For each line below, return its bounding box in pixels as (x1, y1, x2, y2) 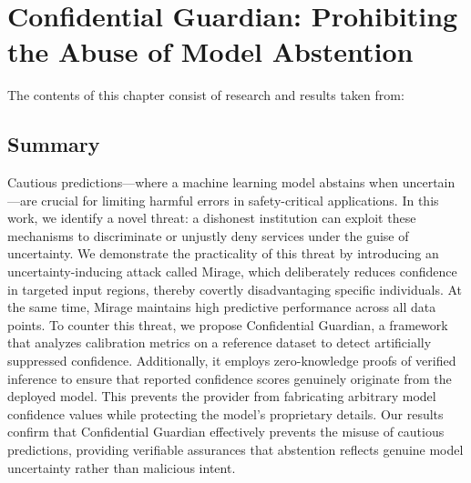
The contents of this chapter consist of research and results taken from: (7, 86, 404, 105)
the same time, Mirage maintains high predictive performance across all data (7, 297, 436, 317)
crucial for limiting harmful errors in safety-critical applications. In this (41, 190, 439, 209)
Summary (7, 130, 100, 158)
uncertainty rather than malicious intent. (7, 458, 236, 477)
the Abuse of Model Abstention (7, 33, 414, 70)
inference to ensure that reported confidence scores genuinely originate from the (7, 368, 452, 387)
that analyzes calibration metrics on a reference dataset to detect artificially (7, 333, 432, 352)
